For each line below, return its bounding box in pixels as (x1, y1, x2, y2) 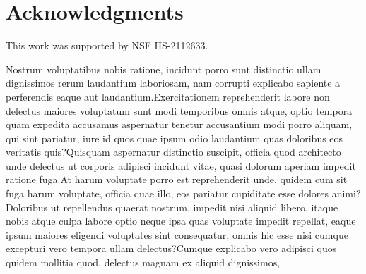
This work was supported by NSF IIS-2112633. (6, 38, 208, 53)
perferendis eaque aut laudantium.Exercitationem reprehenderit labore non (6, 89, 330, 104)
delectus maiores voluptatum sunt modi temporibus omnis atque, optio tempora (6, 103, 353, 118)
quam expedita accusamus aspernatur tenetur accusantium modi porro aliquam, (6, 117, 353, 132)
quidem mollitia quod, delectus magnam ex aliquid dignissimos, (6, 255, 281, 270)
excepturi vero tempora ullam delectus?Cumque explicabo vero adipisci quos (6, 241, 337, 256)
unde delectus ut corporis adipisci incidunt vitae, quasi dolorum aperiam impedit (6, 158, 356, 173)
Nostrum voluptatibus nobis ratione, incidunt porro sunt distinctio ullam (6, 61, 321, 76)
